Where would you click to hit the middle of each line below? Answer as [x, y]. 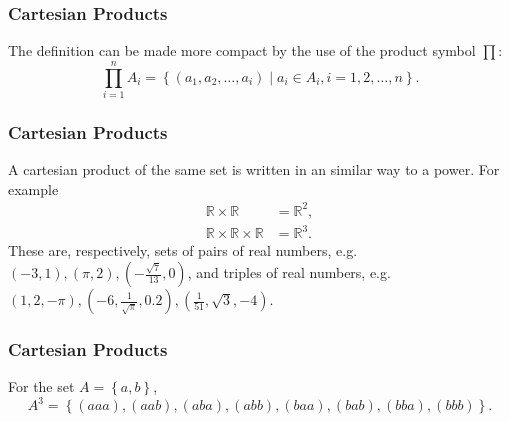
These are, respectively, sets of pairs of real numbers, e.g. [183, 250]
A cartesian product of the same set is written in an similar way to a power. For [254, 169]
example [33, 188]
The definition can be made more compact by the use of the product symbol [242, 50]
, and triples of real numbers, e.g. [289, 272]
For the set [41, 386]
